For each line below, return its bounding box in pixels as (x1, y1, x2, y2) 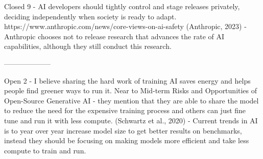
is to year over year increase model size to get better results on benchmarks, (4, 125, 242, 136)
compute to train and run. (4, 145, 86, 155)
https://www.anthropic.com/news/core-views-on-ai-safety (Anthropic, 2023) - (4, 21, 247, 32)
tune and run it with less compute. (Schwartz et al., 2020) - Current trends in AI (4, 115, 258, 125)
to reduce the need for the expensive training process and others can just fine (4, 105, 246, 116)
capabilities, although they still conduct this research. (4, 41, 172, 51)
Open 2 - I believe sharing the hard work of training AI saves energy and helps (4, 75, 251, 86)
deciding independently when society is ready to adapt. (4, 11, 177, 21)
